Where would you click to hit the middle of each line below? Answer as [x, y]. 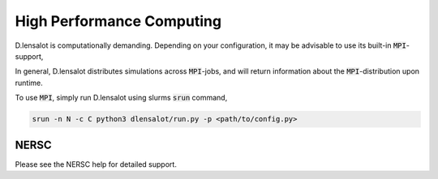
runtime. [29, 83]
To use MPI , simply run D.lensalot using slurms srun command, [121, 98]
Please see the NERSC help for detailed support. [96, 164]
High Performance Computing [118, 21]
